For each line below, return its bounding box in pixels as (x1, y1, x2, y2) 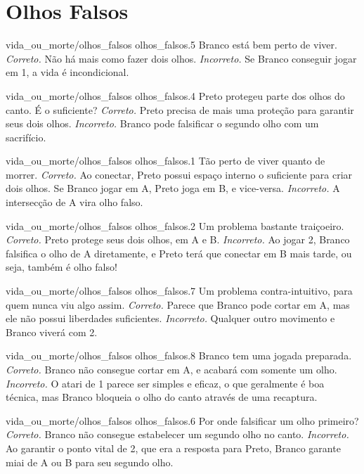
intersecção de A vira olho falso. (6, 195, 143, 210)
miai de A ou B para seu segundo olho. (6, 454, 174, 469)
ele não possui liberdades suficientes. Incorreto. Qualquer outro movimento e (6, 311, 335, 326)
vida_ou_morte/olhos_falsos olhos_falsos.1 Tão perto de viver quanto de (6, 153, 325, 168)
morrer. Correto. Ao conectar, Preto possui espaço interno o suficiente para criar (6, 167, 353, 181)
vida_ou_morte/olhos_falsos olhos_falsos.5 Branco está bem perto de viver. (6, 37, 337, 52)
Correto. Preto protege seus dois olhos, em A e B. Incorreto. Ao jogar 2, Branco (6, 232, 350, 247)
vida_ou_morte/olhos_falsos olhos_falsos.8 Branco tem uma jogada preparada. (6, 348, 352, 363)
